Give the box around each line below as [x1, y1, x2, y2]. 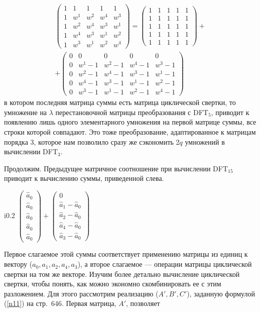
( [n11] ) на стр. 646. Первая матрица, [4, 298, 116, 308]
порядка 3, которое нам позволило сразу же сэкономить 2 [4, 136, 180, 147]
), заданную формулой [187, 288, 255, 298]
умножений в [185, 136, 225, 147]
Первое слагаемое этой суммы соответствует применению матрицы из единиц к [4, 249, 248, 259]
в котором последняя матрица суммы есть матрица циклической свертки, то [4, 97, 236, 108]
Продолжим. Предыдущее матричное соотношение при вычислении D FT [4, 163, 228, 173]
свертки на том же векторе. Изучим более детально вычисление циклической [4, 268, 240, 279]
